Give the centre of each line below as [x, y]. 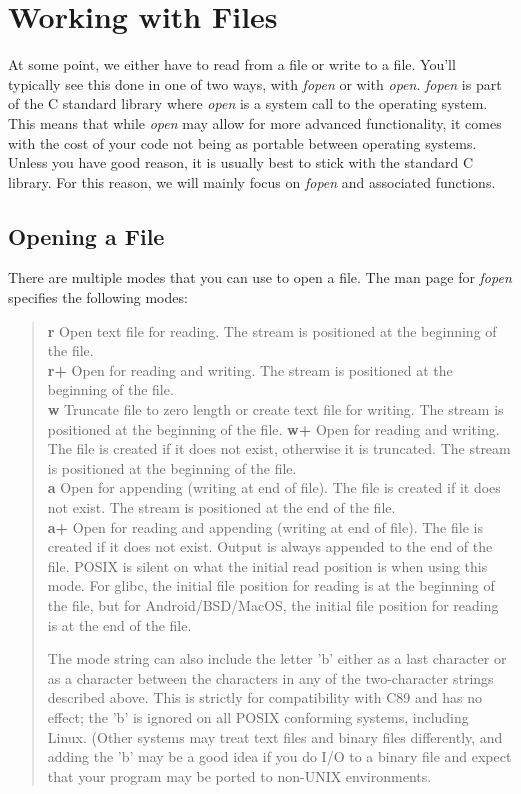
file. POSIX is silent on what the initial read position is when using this [267, 565]
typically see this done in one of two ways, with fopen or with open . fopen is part [255, 83]
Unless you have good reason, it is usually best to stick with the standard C [241, 162]
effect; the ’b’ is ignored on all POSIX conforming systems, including [258, 716]
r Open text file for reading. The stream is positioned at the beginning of [272, 330]
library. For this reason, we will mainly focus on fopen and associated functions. [252, 181]
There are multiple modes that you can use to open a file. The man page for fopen [260, 277]
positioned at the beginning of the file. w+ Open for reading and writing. [273, 428]
